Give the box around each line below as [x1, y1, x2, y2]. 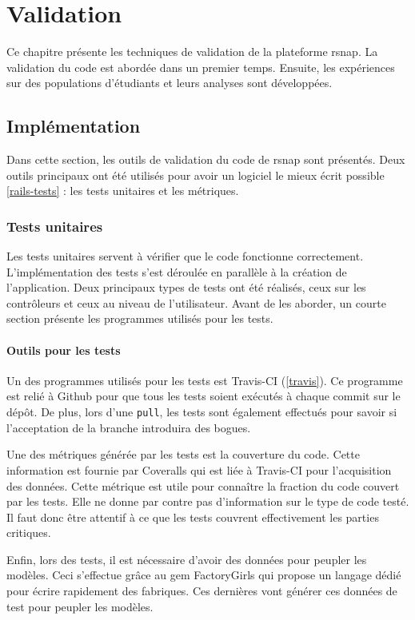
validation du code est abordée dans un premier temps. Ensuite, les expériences [6, 58, 395, 75]
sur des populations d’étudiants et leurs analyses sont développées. [6, 74, 333, 91]
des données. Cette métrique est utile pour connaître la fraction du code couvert [6, 477, 400, 494]
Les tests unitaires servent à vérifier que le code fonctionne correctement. [6, 248, 364, 264]
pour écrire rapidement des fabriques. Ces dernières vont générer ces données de [6, 582, 397, 599]
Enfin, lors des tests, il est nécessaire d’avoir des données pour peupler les [6, 550, 367, 567]
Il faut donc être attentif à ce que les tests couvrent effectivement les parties [6, 508, 379, 525]
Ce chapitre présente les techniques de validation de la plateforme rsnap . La [6, 43, 378, 60]
